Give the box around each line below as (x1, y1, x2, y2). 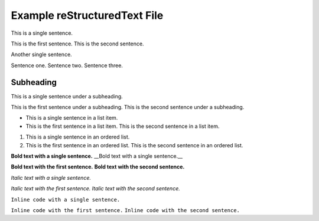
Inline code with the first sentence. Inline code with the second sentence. (11, 207, 240, 213)
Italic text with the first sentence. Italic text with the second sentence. (11, 185, 180, 192)
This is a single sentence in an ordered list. (25, 133, 130, 141)
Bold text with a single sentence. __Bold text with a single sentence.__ (11, 152, 183, 159)
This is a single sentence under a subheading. (11, 93, 123, 100)
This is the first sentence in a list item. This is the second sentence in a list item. (25, 123, 220, 130)
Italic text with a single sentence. (11, 174, 92, 181)
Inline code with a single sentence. (11, 196, 121, 203)
